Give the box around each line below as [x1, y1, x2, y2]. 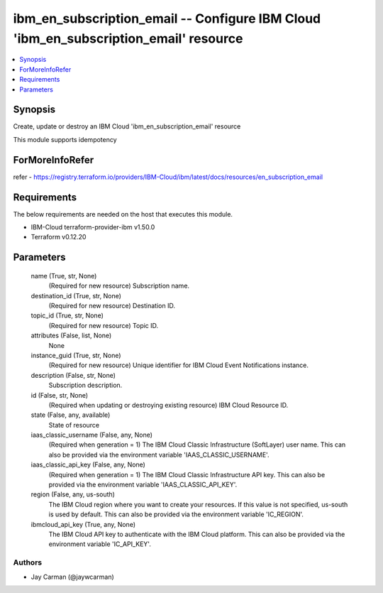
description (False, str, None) [30, 371, 116, 379]
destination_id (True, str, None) [30, 291, 122, 300]
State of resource [48, 420, 100, 429]
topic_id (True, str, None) [30, 311, 104, 320]
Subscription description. [48, 381, 123, 390]
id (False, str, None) [30, 391, 89, 399]
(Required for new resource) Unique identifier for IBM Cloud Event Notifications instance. [48, 361, 309, 369]
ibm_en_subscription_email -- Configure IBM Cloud [13, 11, 321, 26]
